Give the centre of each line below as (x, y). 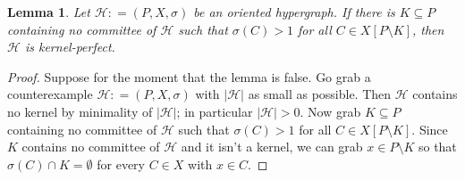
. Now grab (330, 111)
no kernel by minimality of (80, 111)
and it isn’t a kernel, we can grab (272, 147)
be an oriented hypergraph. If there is (294, 12)
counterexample (50, 94)
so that (437, 147)
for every (121, 164)
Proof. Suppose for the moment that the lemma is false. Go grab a (189, 76)
